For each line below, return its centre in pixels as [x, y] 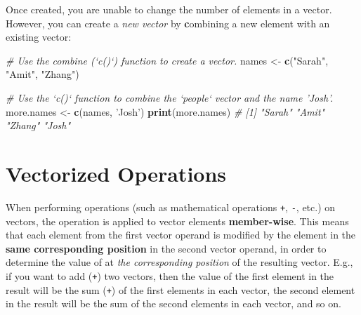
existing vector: [39, 37]
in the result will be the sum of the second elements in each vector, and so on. [173, 303]
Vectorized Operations [116, 173]
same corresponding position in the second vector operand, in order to [166, 248]
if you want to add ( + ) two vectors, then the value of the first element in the [170, 275]
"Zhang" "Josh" [38, 125]
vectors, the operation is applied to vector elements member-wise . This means [177, 221]
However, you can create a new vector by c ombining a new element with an [168, 23]
